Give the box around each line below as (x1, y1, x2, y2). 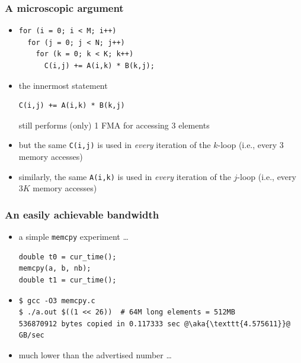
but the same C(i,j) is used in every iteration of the (18, 139, 211, 151)
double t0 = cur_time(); (18, 252, 117, 261)
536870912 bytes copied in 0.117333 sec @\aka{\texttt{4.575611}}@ (18, 319, 290, 328)
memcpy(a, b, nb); (18, 264, 91, 273)
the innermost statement (18, 79, 108, 91)
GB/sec (18, 331, 44, 340)
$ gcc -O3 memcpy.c (18, 296, 95, 305)
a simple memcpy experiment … (18, 230, 129, 243)
